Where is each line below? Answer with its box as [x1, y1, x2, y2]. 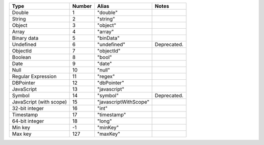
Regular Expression [12, 73, 57, 80]
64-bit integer [12, 118, 44, 124]
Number [72, 3, 92, 9]
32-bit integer [12, 105, 44, 111]
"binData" [97, 35, 120, 41]
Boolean [12, 54, 31, 60]
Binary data [12, 35, 39, 41]
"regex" [97, 73, 115, 80]
